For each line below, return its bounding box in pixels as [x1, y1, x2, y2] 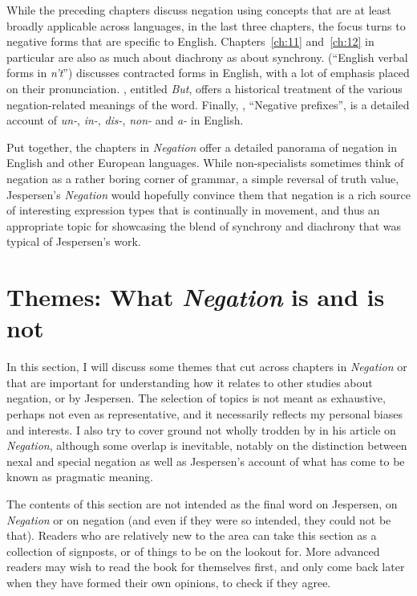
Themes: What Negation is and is [6, 280, 385, 314]
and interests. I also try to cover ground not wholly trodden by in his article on [6, 421, 396, 438]
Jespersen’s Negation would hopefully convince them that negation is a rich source [6, 186, 411, 202]
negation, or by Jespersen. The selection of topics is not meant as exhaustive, [6, 390, 386, 406]
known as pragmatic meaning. [6, 468, 153, 485]
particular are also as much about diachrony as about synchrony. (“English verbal [6, 48, 408, 65]
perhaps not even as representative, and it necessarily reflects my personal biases [6, 406, 403, 422]
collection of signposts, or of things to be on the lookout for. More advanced [6, 542, 380, 559]
